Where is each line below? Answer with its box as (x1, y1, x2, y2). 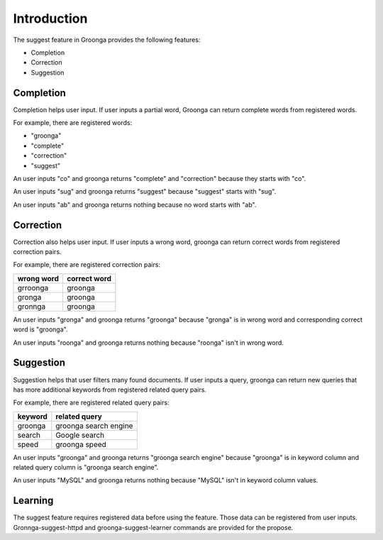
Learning (13, 495, 54, 507)
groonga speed (55, 439, 106, 449)
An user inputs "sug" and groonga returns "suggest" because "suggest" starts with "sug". (13, 187, 277, 196)
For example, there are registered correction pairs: (13, 260, 161, 269)
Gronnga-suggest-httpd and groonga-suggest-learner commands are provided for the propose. (13, 523, 294, 531)
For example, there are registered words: (13, 119, 133, 127)
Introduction (13, 11, 88, 26)
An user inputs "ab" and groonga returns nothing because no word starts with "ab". (13, 200, 257, 209)
